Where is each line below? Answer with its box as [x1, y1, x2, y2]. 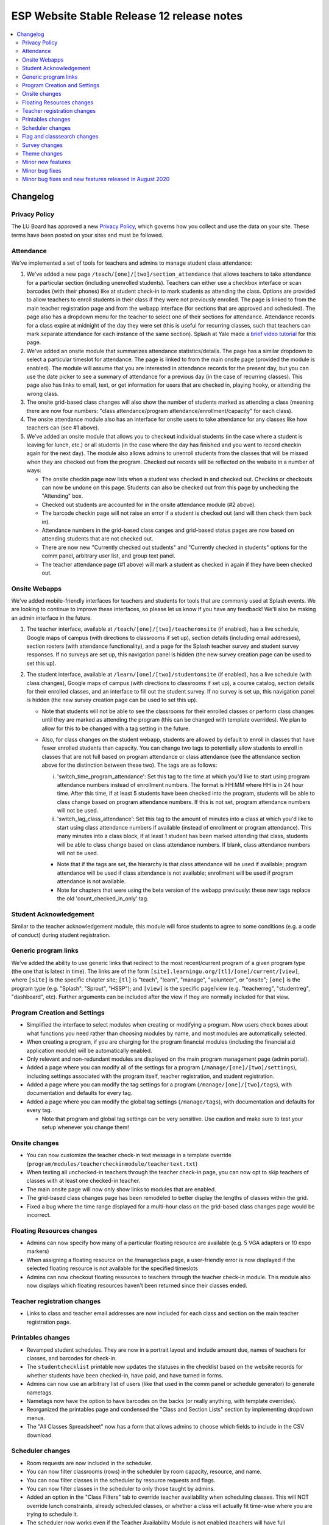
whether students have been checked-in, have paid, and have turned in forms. [26, 1371, 224, 1379]
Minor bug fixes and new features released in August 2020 [22, 176, 170, 183]
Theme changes [22, 150, 63, 157]
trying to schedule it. [26, 1510, 79, 1518]
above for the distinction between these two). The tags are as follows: [41, 761, 218, 769]
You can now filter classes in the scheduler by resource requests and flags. [26, 1476, 216, 1484]
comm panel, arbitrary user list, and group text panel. [41, 552, 175, 559]
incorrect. [26, 1211, 51, 1218]
